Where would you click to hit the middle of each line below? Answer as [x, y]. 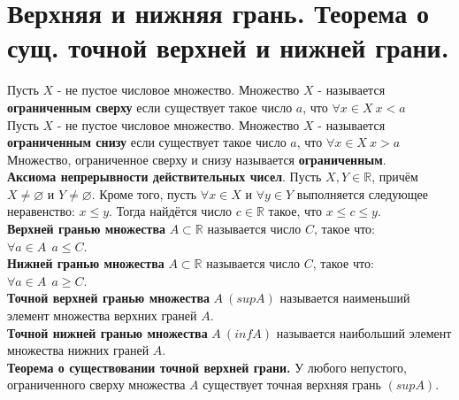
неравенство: [41, 211]
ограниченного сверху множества [96, 385]
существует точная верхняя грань [292, 385]
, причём [395, 177]
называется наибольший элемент [364, 332]
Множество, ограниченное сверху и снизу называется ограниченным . [197, 159]
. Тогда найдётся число [171, 211]
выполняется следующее [362, 193]
